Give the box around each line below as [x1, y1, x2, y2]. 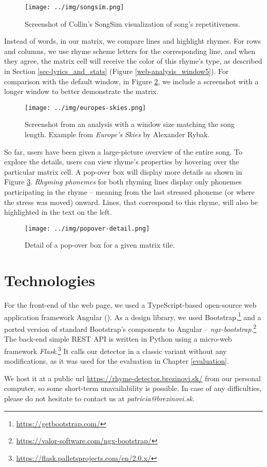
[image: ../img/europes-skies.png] [25, 104, 146, 111]
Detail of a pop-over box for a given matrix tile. [25, 239, 175, 250]
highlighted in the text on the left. [4, 207, 112, 217]
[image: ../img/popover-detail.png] [25, 225, 150, 232]
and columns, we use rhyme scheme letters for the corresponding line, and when [4, 45, 255, 56]
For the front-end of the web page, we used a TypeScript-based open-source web [4, 300, 257, 310]
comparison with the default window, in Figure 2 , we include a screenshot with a [4, 76, 259, 86]
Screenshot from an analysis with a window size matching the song [25, 119, 235, 129]
